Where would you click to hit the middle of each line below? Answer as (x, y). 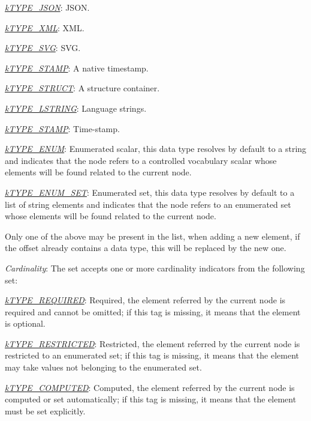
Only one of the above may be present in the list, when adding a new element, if (153, 236)
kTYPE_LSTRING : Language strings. (76, 108)
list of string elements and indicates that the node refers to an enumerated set (148, 204)
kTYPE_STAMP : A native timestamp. (77, 68)
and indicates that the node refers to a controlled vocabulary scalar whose (141, 160)
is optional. (25, 323)
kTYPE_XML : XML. (45, 27)
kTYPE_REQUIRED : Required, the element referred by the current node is (145, 300)
